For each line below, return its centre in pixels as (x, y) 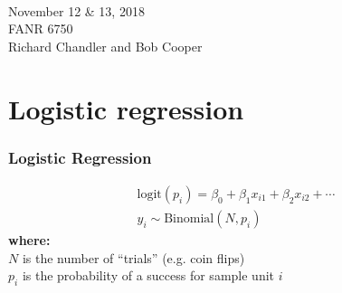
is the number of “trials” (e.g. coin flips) (133, 257)
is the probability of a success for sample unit (148, 275)
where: (29, 240)
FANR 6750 (41, 28)
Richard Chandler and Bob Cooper (105, 46)
